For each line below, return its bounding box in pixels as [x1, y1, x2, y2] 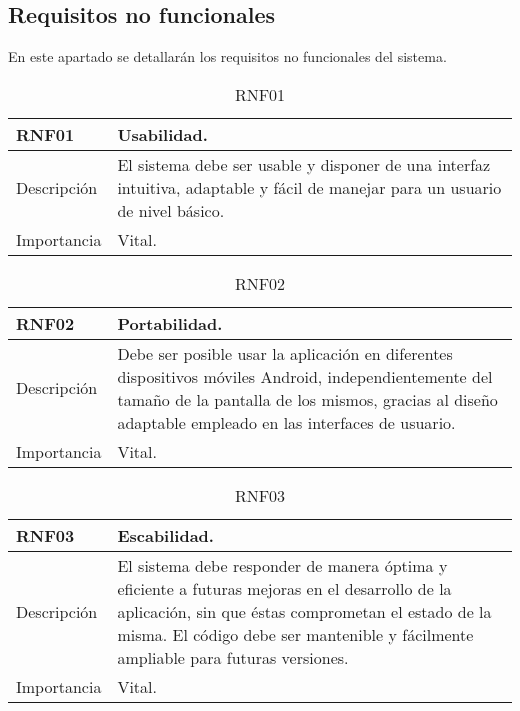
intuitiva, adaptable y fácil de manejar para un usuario [117, 175, 502, 199]
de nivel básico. [117, 198, 225, 222]
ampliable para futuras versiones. [117, 645, 349, 669]
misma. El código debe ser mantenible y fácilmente [117, 622, 474, 646]
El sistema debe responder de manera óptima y [117, 553, 448, 577]
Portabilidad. [117, 311, 223, 335]
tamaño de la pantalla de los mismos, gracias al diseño [117, 387, 498, 411]
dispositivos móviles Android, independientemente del [117, 364, 493, 388]
